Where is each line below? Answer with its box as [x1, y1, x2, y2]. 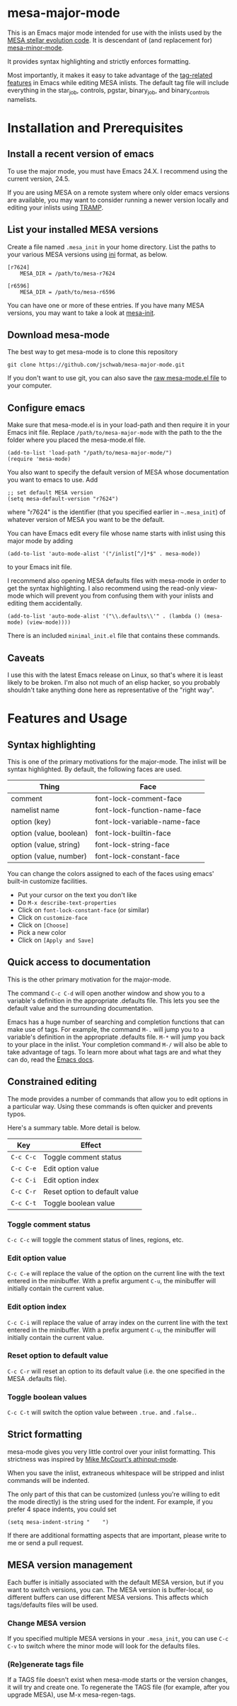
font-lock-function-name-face [95, 805, 202, 815]
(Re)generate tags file [7, 1659, 84, 1669]
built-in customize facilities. [7, 877, 88, 885]
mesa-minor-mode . [7, 43, 64, 52]
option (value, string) [11, 839, 81, 849]
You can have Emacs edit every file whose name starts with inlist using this [7, 529, 226, 538]
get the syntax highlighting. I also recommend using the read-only [7, 584, 200, 593]
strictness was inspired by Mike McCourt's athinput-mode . [7, 1455, 179, 1463]
